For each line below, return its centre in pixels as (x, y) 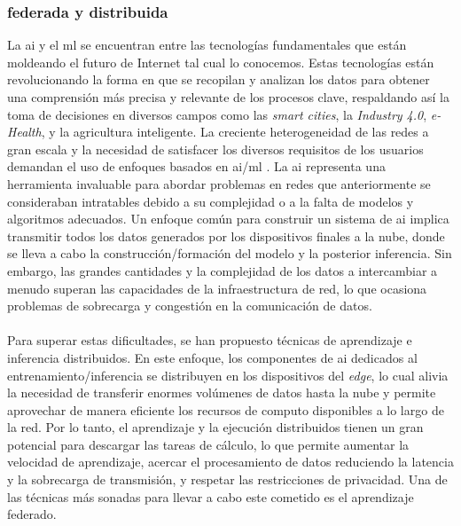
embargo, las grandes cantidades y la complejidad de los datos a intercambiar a (223, 270)
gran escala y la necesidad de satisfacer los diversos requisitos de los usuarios (215, 149)
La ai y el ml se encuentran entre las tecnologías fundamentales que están (207, 45)
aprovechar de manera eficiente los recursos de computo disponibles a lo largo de (226, 409)
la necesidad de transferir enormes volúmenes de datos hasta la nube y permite (222, 393)
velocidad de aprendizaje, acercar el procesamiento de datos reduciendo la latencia (230, 462)
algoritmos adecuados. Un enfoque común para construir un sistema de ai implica (228, 219)
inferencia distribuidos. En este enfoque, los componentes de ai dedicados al (212, 357)
